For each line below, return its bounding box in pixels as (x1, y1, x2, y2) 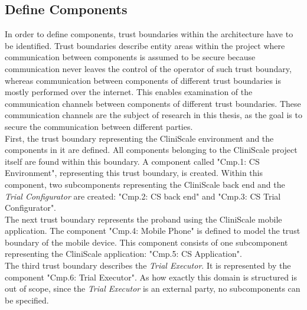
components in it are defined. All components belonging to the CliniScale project (5, 143, 298, 156)
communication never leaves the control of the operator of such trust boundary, (5, 62, 292, 74)
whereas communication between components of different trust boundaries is (5, 74, 281, 86)
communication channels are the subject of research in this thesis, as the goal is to (5, 109, 302, 121)
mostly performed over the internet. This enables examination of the (5, 86, 253, 98)
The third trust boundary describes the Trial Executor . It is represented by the (5, 259, 291, 272)
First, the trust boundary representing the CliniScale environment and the (5, 132, 274, 144)
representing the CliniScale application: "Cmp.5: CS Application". (5, 247, 242, 260)
